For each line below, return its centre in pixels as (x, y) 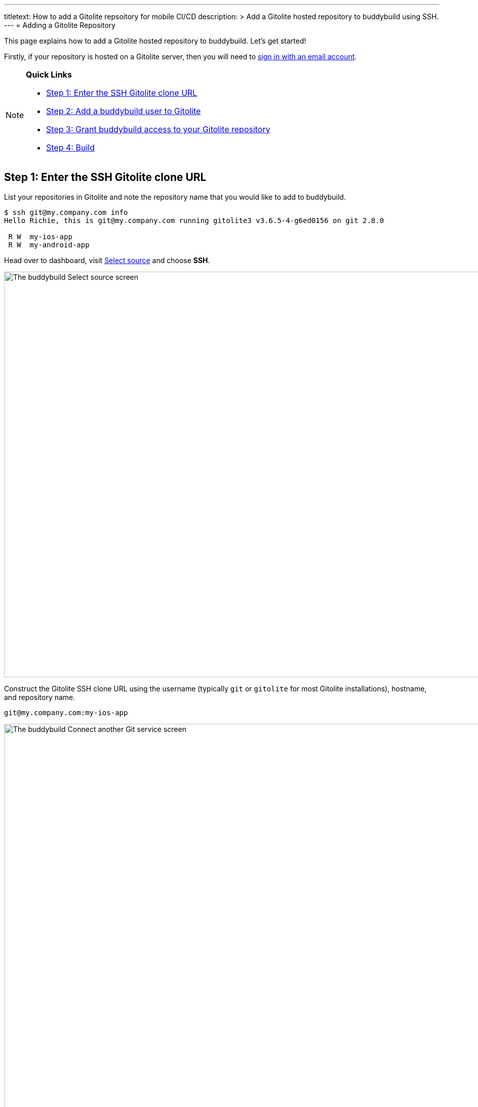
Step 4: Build (70, 147)
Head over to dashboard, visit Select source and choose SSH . (107, 260)
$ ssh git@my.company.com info (66, 212)
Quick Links (49, 75)
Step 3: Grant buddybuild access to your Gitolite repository (158, 129)
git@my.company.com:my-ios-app (66, 712)
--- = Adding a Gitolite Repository (60, 25)
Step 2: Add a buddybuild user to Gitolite (124, 111)
